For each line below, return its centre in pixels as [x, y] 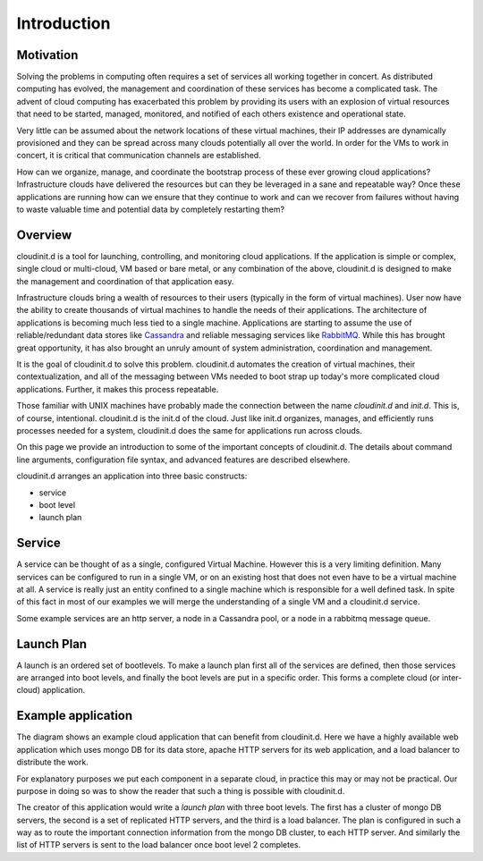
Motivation [47, 55]
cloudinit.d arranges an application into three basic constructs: [132, 476]
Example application [75, 716]
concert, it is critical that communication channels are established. [139, 156]
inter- [452, 678]
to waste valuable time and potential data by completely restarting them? [151, 209]
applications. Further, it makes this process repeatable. [118, 389]
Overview [44, 235]
